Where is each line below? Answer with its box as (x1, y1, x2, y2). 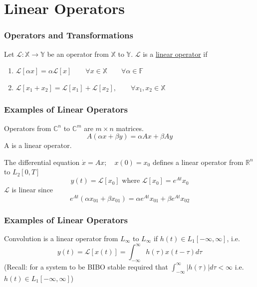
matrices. (116, 123, 144, 133)
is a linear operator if (143, 48, 208, 59)
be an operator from (47, 48, 109, 59)
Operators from (4, 123, 51, 133)
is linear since (11, 184, 53, 195)
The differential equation (4, 156, 80, 167)
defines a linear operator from (152, 156, 244, 167)
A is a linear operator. (4, 140, 72, 150)
